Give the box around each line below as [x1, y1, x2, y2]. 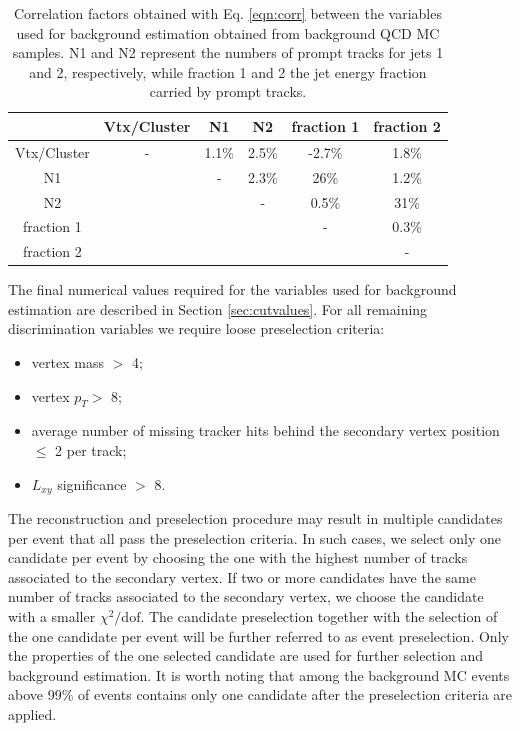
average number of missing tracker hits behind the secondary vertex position [31, 420, 500, 441]
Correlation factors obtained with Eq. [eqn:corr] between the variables [13, 3, 442, 23]
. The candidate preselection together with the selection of [140, 606, 498, 627]
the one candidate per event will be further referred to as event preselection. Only [8, 625, 509, 646]
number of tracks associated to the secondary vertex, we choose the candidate [8, 586, 484, 607]
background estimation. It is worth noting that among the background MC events [8, 664, 510, 685]
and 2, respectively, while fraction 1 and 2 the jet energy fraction [29, 61, 427, 82]
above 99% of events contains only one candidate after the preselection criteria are [8, 684, 512, 705]
